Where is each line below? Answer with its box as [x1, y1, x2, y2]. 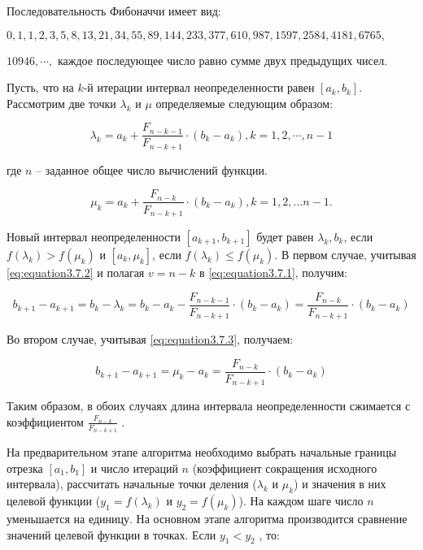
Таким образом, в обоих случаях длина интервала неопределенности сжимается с [7, 397, 411, 414]
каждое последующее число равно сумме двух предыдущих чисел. [58, 51, 388, 68]
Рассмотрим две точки [7, 94, 116, 111]
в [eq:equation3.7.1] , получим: [198, 264, 347, 280]
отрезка [7, 459, 43, 476]
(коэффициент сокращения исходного [192, 459, 377, 476]
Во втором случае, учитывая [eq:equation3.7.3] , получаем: [7, 331, 294, 348]
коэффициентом [7, 413, 84, 430]
